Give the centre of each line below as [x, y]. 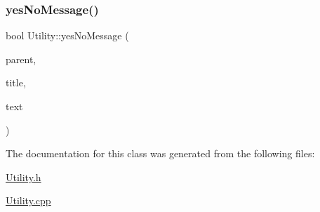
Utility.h [24, 177]
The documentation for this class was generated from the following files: [160, 153]
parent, [21, 59]
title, [16, 82]
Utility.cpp [28, 200]
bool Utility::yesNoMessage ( [67, 35]
